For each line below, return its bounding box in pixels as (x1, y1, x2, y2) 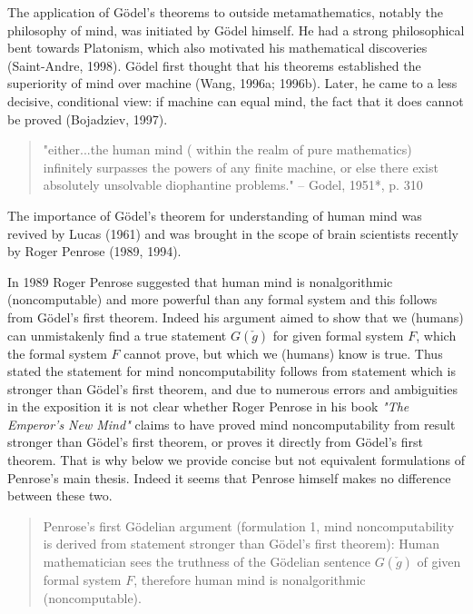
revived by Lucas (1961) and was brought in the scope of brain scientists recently (7, 223, 459, 243)
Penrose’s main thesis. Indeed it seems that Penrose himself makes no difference (7, 468, 451, 487)
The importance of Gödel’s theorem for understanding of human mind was (7, 205, 422, 224)
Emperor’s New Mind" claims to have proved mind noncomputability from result (7, 414, 456, 433)
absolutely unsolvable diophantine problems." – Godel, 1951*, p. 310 (43, 175, 423, 194)
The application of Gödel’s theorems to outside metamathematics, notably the (7, 3, 443, 21)
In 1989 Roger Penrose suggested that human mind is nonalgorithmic (7, 272, 393, 291)
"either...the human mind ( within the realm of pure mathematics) (43, 140, 412, 159)
